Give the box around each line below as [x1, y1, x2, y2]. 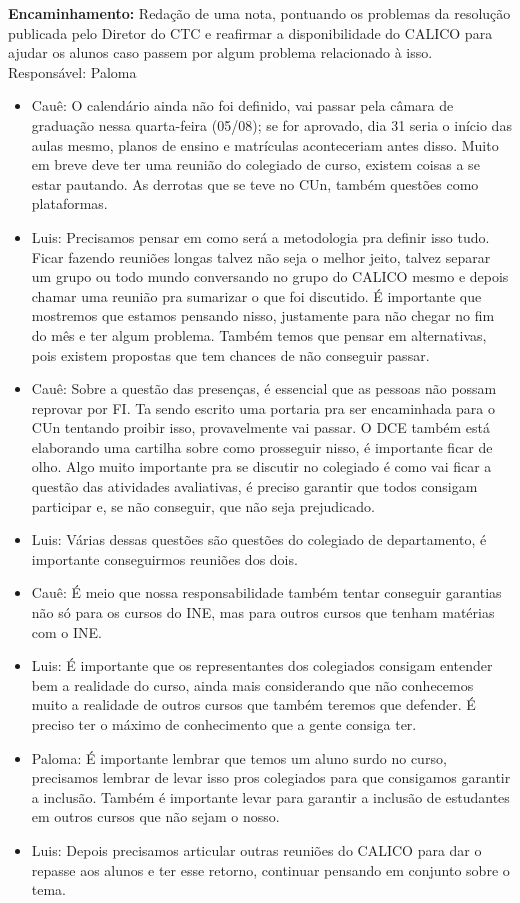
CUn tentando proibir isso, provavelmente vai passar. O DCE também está [31, 417, 491, 438]
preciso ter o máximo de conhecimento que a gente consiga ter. [31, 714, 417, 734]
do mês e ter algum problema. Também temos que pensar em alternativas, [31, 324, 487, 345]
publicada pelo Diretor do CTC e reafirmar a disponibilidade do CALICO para [8, 22, 493, 43]
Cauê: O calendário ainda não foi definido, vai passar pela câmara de [31, 95, 454, 116]
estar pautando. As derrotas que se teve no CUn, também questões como [31, 173, 479, 194]
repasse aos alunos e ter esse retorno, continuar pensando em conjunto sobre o [31, 859, 510, 880]
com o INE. [31, 621, 102, 642]
